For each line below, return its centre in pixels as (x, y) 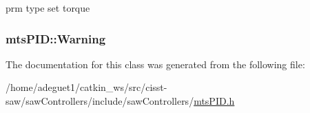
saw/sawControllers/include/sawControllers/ (100, 101)
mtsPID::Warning (56, 38)
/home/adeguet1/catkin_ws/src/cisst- (86, 87)
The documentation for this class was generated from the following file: (155, 64)
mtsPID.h (214, 101)
